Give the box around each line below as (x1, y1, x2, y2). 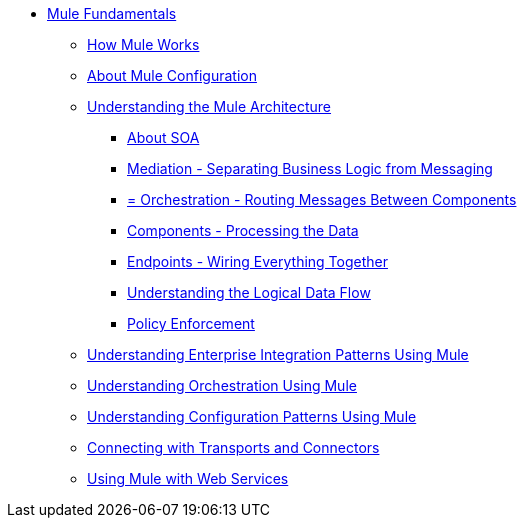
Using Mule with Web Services (87, 470, 289, 487)
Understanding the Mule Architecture (87, 98, 332, 115)
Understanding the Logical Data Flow (127, 284, 371, 301)
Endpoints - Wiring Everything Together (127, 253, 388, 270)
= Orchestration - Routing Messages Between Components (127, 191, 517, 208)
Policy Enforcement (127, 315, 255, 332)
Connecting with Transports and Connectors (87, 439, 380, 456)
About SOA (127, 129, 200, 146)
